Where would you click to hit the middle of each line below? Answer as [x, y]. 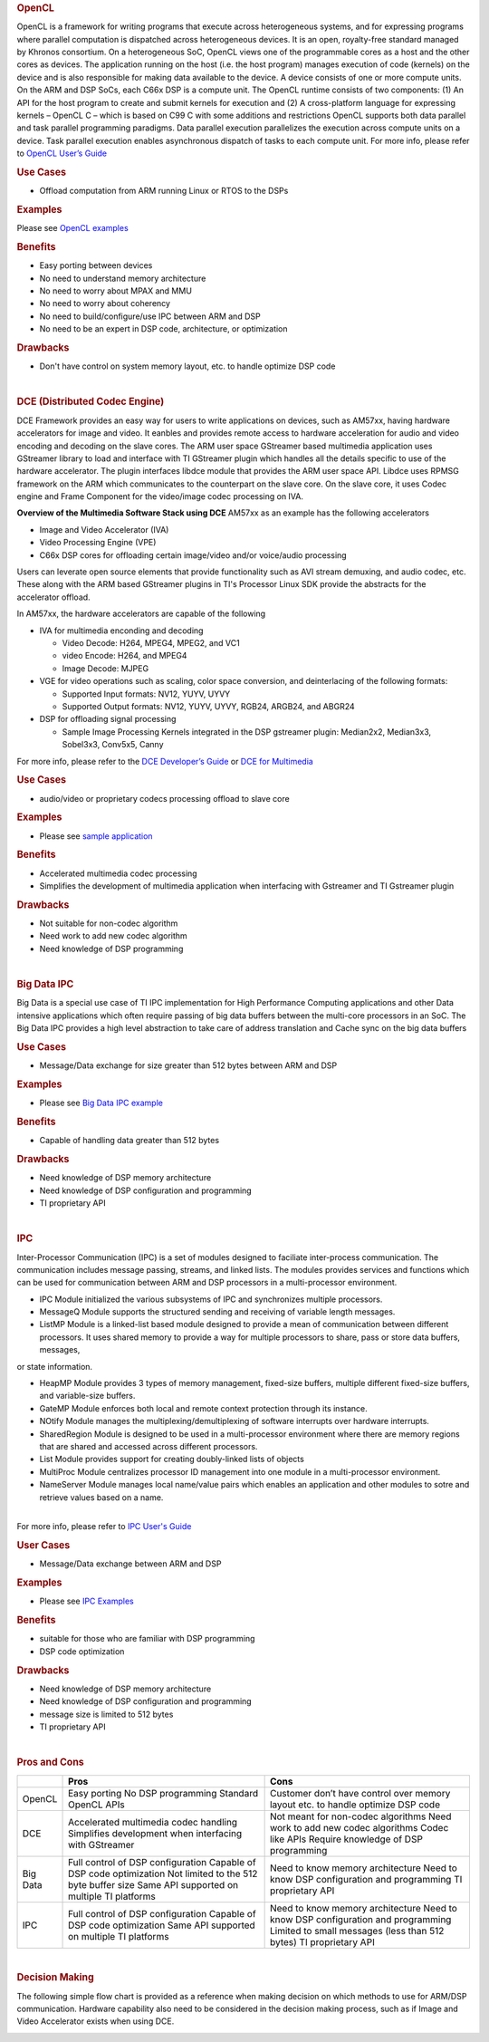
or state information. [55, 1366]
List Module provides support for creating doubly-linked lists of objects [172, 1459]
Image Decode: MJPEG [105, 668]
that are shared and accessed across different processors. [149, 1446]
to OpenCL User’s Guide [62, 153]
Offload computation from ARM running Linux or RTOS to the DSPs [164, 191]
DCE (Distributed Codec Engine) [91, 401]
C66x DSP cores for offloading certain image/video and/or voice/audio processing [193, 555]
